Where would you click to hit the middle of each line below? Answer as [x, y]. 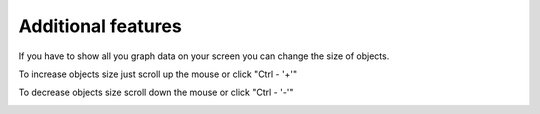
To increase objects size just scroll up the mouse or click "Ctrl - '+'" [158, 74]
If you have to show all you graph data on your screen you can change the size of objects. [204, 56]
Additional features [100, 26]
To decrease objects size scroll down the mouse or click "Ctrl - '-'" [156, 92]
